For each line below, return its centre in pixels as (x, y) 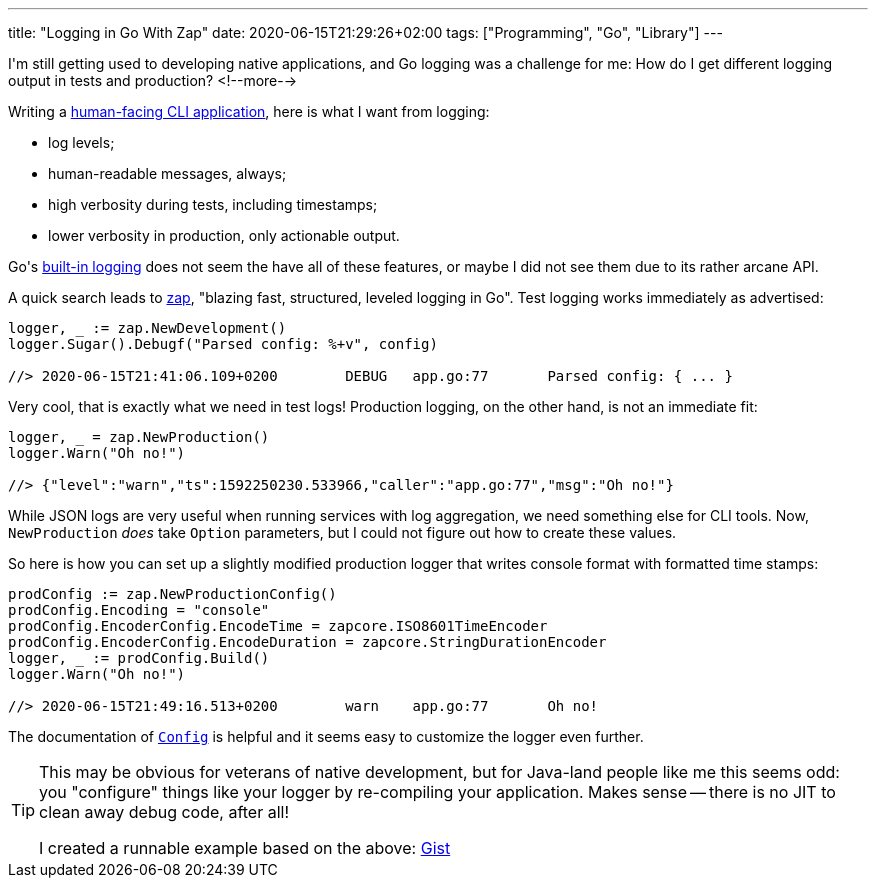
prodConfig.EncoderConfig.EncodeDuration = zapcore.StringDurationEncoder (307, 642)
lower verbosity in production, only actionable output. (224, 235)
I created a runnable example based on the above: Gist (245, 848)
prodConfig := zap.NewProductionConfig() (172, 594)
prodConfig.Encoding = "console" (139, 610)
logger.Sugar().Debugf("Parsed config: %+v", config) (223, 344)
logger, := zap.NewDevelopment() (147, 328)
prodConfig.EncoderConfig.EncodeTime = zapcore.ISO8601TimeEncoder (278, 626)
